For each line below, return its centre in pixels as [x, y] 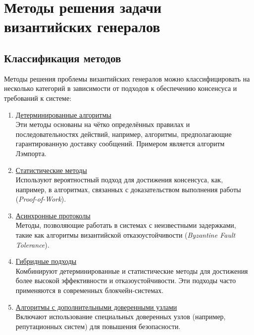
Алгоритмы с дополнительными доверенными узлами [96, 307]
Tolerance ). [32, 244]
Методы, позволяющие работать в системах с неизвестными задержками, [126, 225]
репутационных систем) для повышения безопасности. [98, 326]
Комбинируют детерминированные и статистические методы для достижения [132, 271]
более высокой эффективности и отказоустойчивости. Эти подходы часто [126, 280]
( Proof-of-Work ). [41, 199]
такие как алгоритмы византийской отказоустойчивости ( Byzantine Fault [126, 235]
